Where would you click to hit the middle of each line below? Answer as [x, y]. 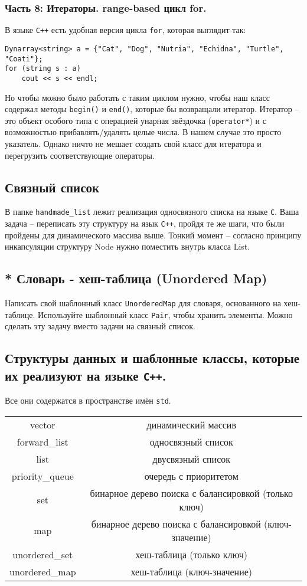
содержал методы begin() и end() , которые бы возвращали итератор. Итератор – [152, 109]
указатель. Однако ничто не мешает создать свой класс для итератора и [133, 143]
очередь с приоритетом [191, 476]
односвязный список [191, 441]
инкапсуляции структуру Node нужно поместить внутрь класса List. [128, 246]
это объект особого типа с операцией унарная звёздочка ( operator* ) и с [135, 120]
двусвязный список [192, 459]
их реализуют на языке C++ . [86, 375]
